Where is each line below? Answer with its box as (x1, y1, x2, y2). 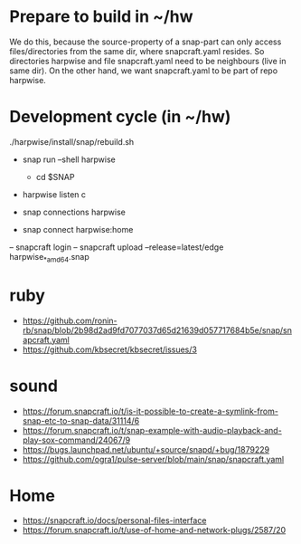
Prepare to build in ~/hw (9, 6, 193, 27)
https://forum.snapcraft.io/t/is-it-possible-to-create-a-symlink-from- (22, 406, 278, 416)
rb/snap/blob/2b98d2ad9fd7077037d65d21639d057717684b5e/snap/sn (22, 324, 292, 336)
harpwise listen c (22, 188, 87, 200)
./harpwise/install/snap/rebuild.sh (9, 136, 135, 147)
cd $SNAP (35, 171, 75, 182)
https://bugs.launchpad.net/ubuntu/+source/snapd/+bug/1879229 (22, 444, 269, 454)
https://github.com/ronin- (22, 315, 118, 326)
